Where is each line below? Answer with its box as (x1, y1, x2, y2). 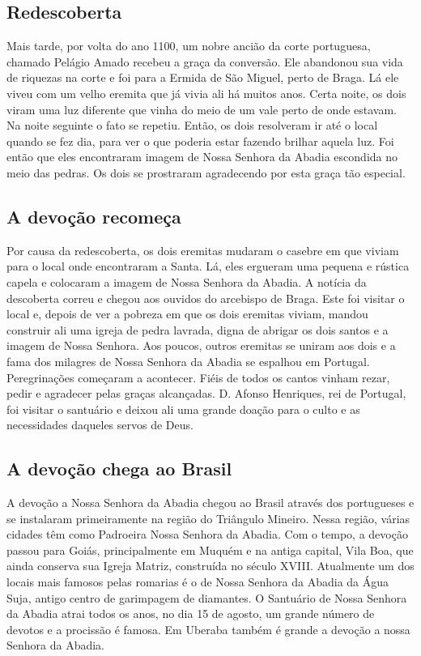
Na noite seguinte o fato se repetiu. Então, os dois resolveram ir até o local (6, 117, 378, 134)
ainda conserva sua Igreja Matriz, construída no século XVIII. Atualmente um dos (6, 557, 415, 574)
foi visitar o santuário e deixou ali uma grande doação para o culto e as (6, 400, 360, 417)
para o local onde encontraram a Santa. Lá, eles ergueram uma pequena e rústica (6, 258, 410, 275)
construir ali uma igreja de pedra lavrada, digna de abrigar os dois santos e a (6, 321, 389, 338)
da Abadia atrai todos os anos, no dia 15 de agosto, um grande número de (6, 605, 375, 622)
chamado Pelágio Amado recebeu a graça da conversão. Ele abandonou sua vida (6, 53, 403, 70)
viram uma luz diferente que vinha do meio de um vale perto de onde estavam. (6, 100, 397, 117)
